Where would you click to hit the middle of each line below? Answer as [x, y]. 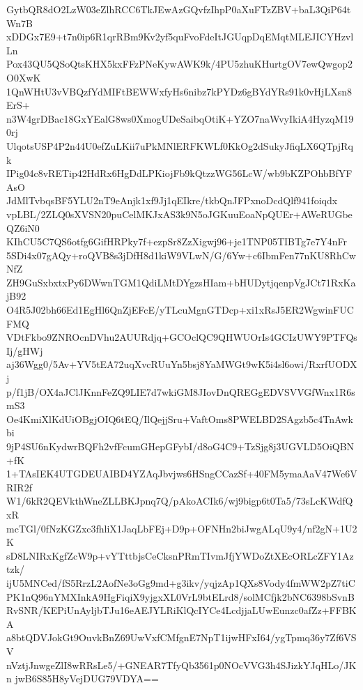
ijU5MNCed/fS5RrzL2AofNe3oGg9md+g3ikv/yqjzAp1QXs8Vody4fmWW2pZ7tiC [181, 582]
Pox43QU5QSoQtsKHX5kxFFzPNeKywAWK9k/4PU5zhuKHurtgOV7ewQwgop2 [179, 64]
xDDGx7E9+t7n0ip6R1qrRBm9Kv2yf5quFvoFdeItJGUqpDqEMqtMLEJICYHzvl [180, 37]
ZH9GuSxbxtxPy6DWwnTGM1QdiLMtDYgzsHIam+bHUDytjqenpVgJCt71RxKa [181, 282]
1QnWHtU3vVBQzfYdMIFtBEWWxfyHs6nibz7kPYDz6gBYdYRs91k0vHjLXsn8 [179, 91]
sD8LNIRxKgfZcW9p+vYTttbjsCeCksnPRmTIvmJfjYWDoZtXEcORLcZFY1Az [180, 555]
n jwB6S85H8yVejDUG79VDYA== [83, 678]
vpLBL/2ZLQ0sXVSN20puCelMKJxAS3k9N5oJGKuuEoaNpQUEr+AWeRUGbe [179, 214]
